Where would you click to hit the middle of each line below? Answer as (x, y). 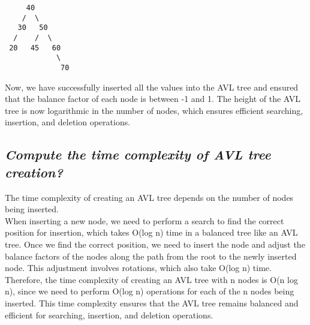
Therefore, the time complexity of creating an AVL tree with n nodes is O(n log (151, 279)
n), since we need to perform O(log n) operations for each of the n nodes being (150, 291)
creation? (34, 172)
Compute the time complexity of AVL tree (138, 154)
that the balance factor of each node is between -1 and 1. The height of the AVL (153, 99)
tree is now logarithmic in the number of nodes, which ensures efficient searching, (154, 110)
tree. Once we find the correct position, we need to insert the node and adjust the (155, 244)
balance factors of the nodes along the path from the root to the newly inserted (151, 256)
